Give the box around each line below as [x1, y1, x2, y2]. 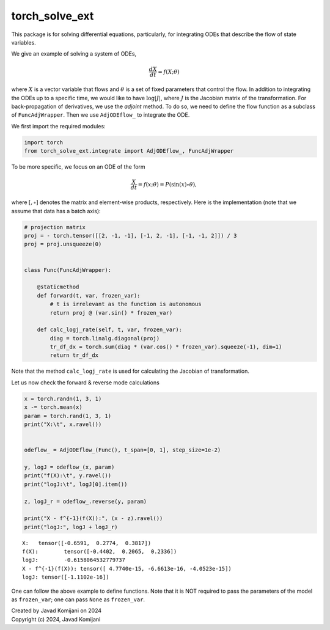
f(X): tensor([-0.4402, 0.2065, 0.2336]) [22, 548, 177, 555]
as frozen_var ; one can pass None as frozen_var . [11, 596, 145, 603]
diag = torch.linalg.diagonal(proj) [50, 335, 160, 342]
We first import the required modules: [11, 122, 106, 130]
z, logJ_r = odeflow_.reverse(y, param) [24, 498, 147, 505]
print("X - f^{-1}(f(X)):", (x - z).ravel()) [24, 515, 163, 522]
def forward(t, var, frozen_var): [37, 292, 141, 299]
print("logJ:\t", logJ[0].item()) [24, 480, 128, 488]
